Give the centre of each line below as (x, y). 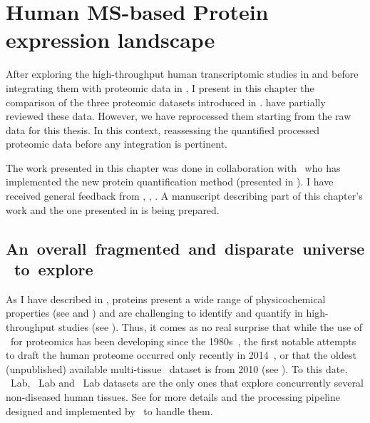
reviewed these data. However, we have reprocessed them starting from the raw (179, 116)
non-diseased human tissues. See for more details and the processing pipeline (173, 397)
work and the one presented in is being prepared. (113, 209)
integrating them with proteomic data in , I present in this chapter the (160, 87)
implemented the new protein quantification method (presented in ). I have (170, 182)
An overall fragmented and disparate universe (185, 248)
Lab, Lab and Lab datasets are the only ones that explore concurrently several (187, 383)
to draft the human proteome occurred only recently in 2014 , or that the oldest (181, 355)
